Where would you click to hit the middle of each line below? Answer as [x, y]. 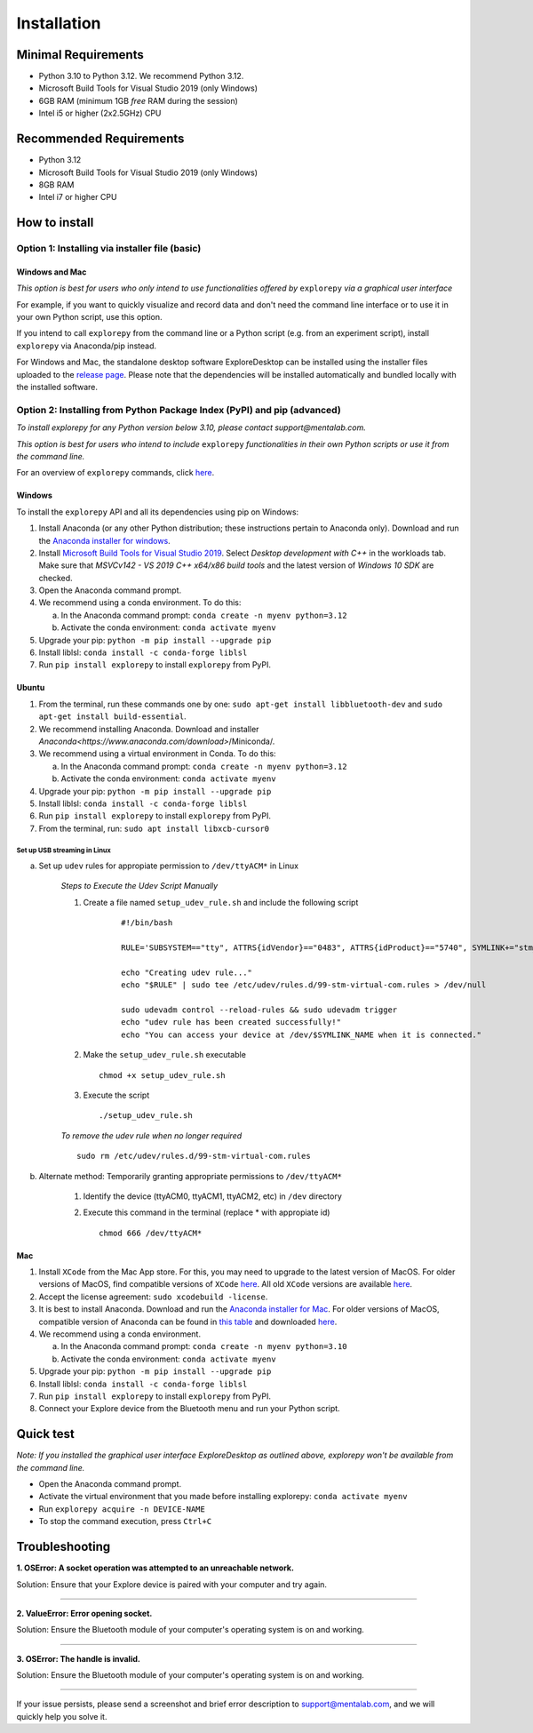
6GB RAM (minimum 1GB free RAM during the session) [139, 100]
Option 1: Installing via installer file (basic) [109, 249]
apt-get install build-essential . [112, 716]
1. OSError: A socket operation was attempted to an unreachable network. [155, 1568]
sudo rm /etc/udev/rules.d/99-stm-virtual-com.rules [194, 1156]
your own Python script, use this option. [90, 317]
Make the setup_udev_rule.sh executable [164, 1055]
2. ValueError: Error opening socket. [84, 1613]
